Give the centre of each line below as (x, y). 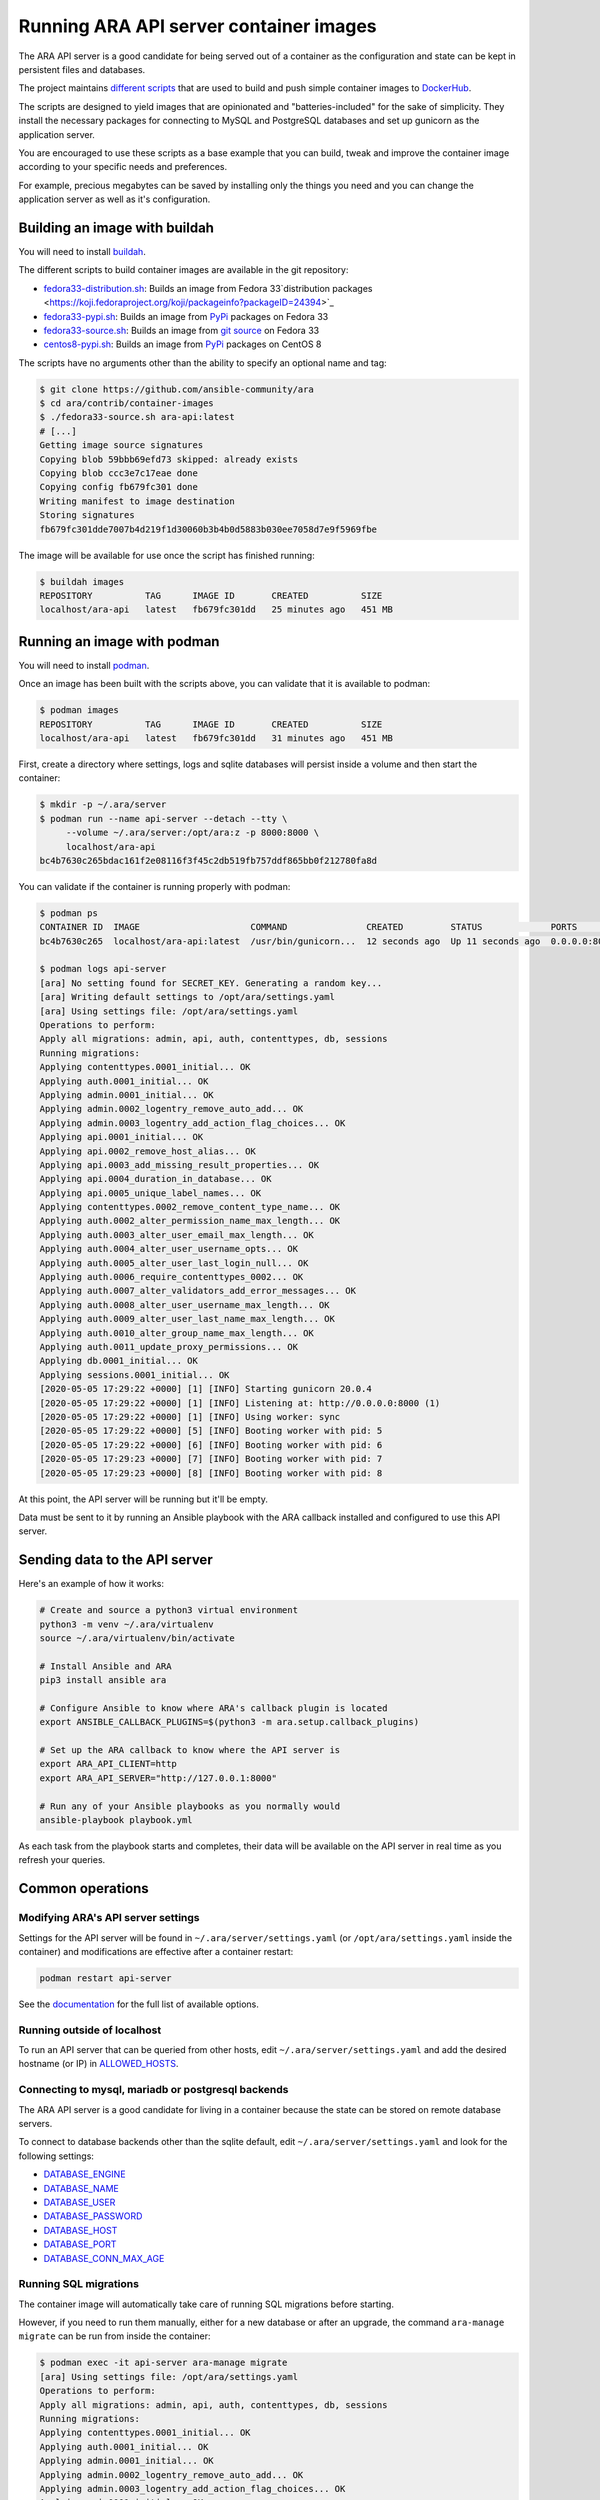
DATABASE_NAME (81, 2188)
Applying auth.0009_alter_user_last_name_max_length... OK (187, 1319)
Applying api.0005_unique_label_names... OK (150, 1193)
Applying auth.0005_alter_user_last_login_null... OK (174, 1263)
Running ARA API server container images (197, 26)
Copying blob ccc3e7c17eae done (119, 473)
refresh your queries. (62, 1860)
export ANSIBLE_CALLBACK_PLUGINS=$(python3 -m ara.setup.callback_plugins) (229, 1722)
